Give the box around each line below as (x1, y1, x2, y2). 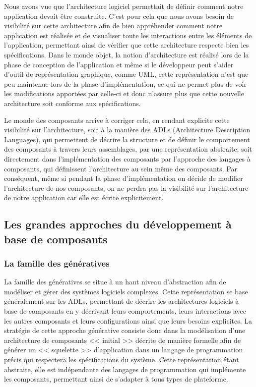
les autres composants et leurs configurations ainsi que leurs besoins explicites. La (4, 315, 253, 326)
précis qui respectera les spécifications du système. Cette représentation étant (4, 354, 239, 365)
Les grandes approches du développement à (4, 217, 232, 232)
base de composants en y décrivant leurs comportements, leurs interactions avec (4, 306, 246, 316)
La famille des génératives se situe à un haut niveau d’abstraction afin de (4, 276, 226, 287)
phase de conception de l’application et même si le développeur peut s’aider (4, 59, 234, 69)
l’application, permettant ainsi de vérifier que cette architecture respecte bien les (4, 40, 249, 50)
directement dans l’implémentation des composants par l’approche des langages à (4, 153, 251, 164)
